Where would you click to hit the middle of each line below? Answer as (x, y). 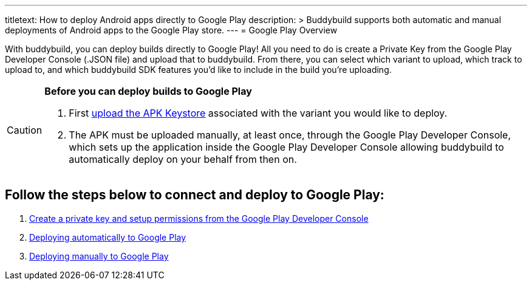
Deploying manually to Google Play (99, 256)
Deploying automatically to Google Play (108, 237)
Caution (25, 130)
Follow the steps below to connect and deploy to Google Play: (195, 195)
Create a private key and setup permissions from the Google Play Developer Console (199, 218)
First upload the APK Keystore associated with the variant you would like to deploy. (258, 113)
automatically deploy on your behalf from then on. (183, 159)
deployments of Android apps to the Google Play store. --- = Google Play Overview (171, 30)
